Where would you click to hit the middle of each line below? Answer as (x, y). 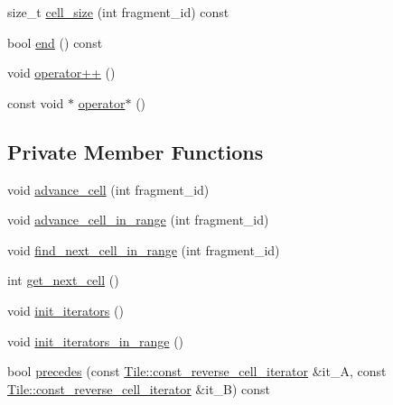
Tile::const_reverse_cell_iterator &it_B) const (139, 388)
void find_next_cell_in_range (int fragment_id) (144, 249)
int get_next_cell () (63, 280)
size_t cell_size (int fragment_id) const (118, 12)
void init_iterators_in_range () (96, 341)
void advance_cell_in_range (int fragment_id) (138, 220)
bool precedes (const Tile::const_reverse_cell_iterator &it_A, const (197, 371)
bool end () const (55, 42)
